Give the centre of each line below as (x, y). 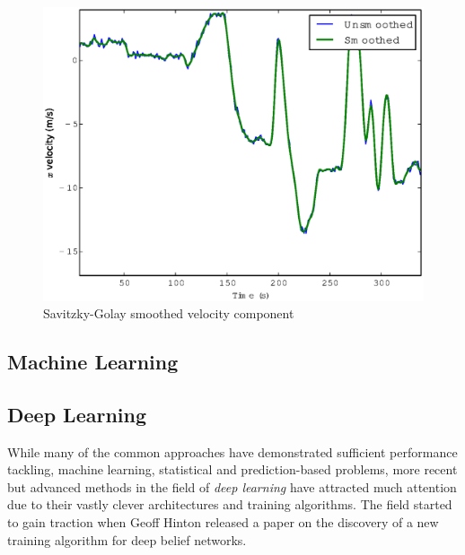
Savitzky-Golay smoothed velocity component (169, 313)
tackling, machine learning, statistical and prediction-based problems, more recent (232, 469)
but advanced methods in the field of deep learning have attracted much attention (232, 486)
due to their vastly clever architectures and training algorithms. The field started (230, 504)
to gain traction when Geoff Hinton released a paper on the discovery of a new (223, 522)
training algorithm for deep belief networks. (127, 539)
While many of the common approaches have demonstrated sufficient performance (232, 451)
